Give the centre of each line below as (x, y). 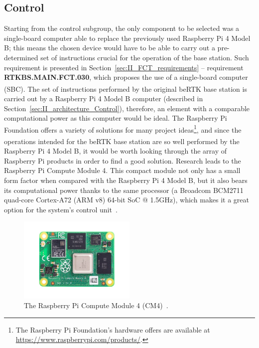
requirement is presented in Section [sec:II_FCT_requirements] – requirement (124, 67)
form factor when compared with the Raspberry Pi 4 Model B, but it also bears (126, 180)
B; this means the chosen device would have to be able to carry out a (110, 48)
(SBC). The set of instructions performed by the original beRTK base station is (126, 88)
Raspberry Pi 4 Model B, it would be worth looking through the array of (116, 151)
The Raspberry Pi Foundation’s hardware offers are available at (113, 329)
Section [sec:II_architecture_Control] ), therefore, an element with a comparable (127, 108)
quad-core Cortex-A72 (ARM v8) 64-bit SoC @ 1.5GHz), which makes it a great (127, 200)
